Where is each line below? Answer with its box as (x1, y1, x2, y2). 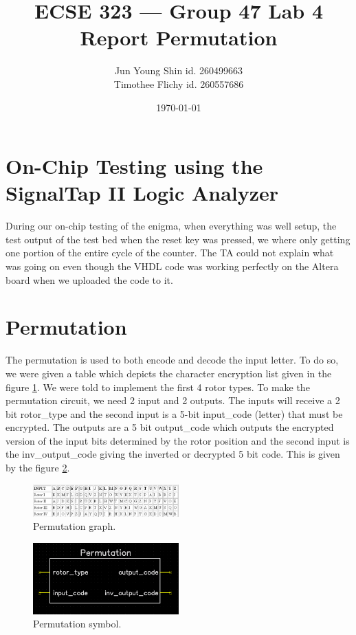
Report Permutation (80, 23, 278, 52)
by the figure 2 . (5, 460, 70, 475)
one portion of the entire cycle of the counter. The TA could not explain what (5, 245, 334, 260)
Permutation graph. (33, 519, 116, 533)
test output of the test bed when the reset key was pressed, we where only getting (5, 232, 351, 246)
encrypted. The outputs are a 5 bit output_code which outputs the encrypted (5, 420, 334, 434)
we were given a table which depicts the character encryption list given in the (5, 366, 332, 380)
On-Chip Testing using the (5, 152, 263, 180)
